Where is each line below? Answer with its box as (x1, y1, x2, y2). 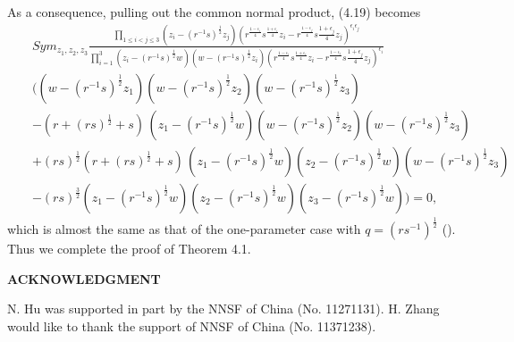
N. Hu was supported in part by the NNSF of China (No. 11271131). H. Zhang (7, 299, 440, 318)
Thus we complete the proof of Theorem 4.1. (7, 239, 251, 258)
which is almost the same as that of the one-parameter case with (7, 220, 361, 238)
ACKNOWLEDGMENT (7, 269, 161, 288)
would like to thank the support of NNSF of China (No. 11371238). (7, 317, 376, 336)
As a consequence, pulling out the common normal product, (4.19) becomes (7, 3, 421, 21)
